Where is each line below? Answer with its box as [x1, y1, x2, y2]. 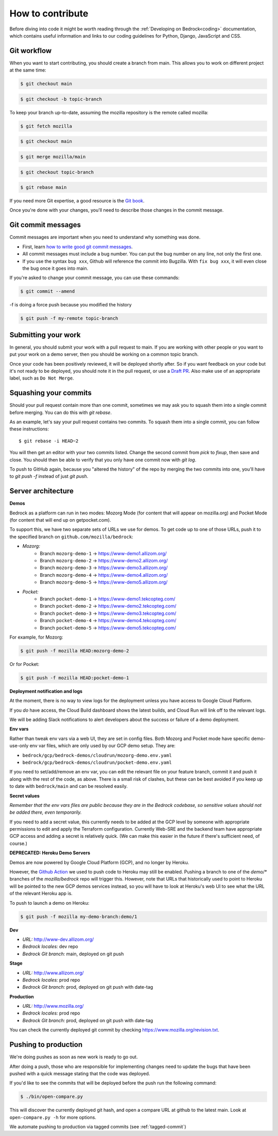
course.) [9, 840, 28, 847]
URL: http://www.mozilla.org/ [22, 1003, 84, 1009]
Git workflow [9, 46, 52, 55]
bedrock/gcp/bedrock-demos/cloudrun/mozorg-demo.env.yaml [22, 752, 172, 758]
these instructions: [9, 426, 49, 432]
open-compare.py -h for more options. [9, 1114, 96, 1120]
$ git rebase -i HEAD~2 [19, 438, 79, 444]
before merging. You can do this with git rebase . [9, 409, 112, 416]
